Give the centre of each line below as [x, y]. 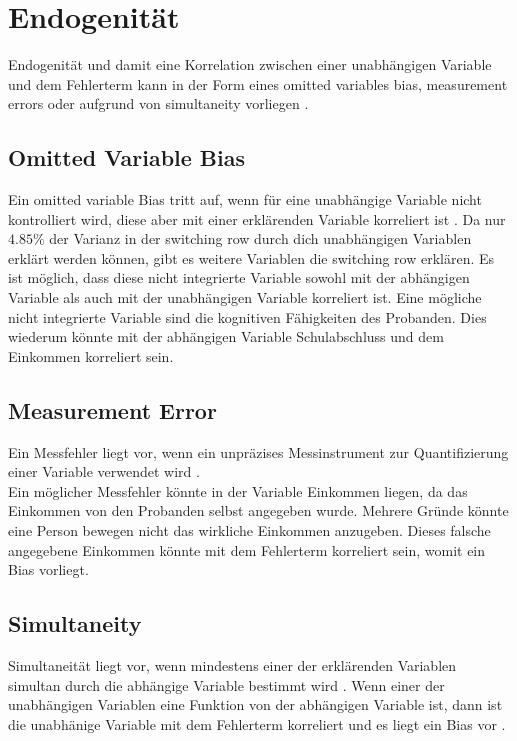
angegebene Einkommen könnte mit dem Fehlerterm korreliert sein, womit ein [247, 549]
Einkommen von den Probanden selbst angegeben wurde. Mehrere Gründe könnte [258, 510]
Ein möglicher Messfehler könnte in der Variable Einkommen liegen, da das [238, 490]
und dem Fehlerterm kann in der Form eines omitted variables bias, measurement [258, 83]
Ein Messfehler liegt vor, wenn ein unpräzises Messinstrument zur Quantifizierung [258, 451]
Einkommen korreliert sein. [91, 355]
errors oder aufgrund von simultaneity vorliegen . [158, 103]
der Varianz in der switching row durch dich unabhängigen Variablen [260, 238]
